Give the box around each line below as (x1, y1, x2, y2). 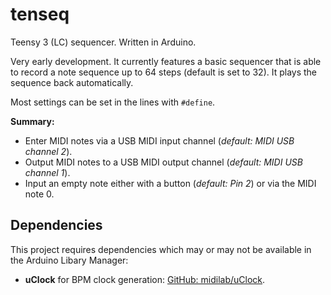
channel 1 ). (24, 166, 71, 178)
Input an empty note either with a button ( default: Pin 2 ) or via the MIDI (24, 177, 317, 189)
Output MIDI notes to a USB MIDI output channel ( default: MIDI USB (24, 156, 303, 168)
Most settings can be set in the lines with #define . (10, 96, 216, 108)
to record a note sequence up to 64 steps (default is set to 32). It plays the (10, 66, 318, 78)
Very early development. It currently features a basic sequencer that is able (10, 55, 322, 67)
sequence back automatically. (10, 76, 134, 88)
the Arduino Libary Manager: (10, 254, 129, 266)
